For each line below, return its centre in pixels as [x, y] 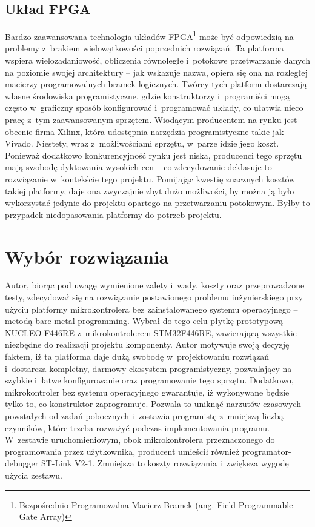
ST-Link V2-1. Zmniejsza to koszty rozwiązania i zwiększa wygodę [165, 463]
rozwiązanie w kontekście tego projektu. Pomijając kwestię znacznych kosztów [150, 178]
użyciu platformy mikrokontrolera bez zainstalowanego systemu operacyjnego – [151, 309]
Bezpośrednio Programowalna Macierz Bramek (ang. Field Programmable [156, 504]
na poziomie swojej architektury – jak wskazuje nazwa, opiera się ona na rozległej [156, 72]
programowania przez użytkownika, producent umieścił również [122, 451]
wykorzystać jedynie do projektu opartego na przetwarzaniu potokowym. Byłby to [157, 203]
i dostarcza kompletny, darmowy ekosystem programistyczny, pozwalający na [148, 368]
